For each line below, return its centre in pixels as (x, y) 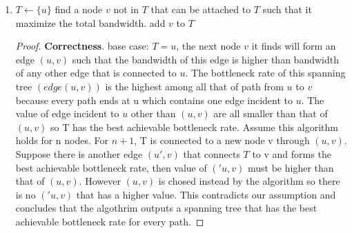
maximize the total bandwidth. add (90, 22)
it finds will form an (294, 46)
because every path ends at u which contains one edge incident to (154, 100)
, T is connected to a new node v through (222, 140)
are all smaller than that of (271, 113)
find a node (79, 9)
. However (100, 181)
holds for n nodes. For (62, 140)
